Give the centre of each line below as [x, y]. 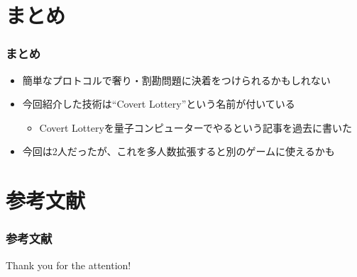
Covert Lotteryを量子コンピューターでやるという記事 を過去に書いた [196, 127]
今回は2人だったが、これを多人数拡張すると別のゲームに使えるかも [178, 151]
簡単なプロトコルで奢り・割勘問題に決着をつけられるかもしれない [176, 80]
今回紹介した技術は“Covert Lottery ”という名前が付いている [159, 104]
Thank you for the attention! [68, 265]
